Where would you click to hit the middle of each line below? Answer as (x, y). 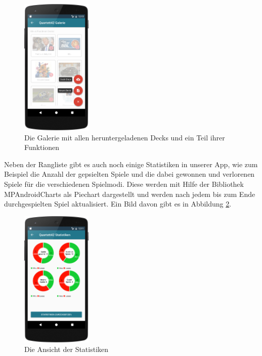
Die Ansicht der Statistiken (67, 349)
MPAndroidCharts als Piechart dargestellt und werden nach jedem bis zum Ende (130, 194)
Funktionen (42, 147)
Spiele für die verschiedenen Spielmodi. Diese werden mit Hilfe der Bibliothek (124, 184)
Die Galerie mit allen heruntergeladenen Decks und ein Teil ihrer (125, 137)
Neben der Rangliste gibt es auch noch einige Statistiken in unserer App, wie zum (131, 164)
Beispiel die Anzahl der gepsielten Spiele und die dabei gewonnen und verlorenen (129, 174)
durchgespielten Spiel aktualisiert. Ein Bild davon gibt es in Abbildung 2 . (118, 204)
